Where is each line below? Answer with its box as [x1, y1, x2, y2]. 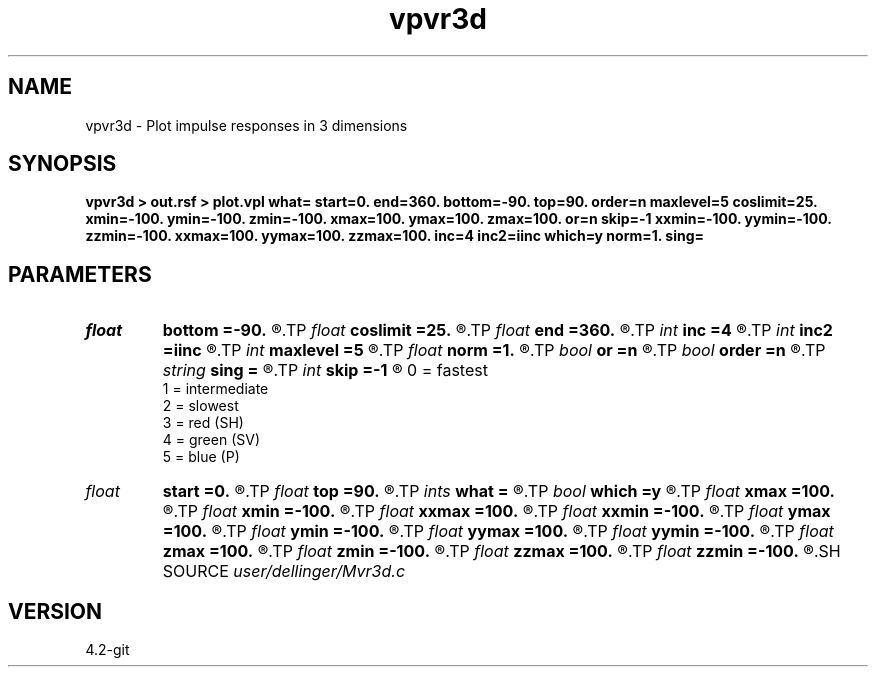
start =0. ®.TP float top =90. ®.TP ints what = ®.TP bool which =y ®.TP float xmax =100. [162, 481, 835, 502]
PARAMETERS [8, 261, 152, 287]
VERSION [8, 598, 103, 624]
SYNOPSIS [8, 151, 117, 177]
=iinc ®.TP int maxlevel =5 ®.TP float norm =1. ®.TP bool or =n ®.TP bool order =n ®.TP [162, 340, 826, 361]
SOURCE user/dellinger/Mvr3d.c [162, 561, 406, 582]
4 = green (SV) [162, 431, 260, 449]
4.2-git [85, 641, 130, 659]
